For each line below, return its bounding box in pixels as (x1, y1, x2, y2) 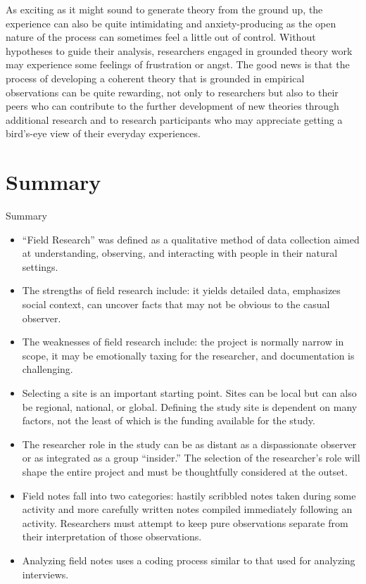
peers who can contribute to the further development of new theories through (6, 99, 339, 113)
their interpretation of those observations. (22, 529, 202, 544)
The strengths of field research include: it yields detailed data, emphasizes (22, 283, 341, 298)
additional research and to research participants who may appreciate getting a (6, 112, 343, 127)
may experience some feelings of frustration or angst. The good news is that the (6, 57, 350, 72)
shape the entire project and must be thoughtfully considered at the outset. (22, 464, 348, 478)
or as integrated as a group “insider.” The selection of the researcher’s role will (22, 450, 360, 465)
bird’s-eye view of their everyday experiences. (6, 126, 201, 141)
